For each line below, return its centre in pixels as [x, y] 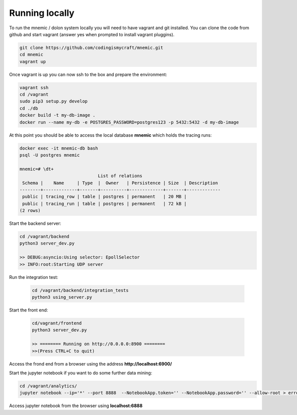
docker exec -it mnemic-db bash [59, 148]
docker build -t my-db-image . [58, 115]
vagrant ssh [34, 87]
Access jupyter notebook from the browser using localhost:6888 [76, 406]
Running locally [42, 13]
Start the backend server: [35, 223]
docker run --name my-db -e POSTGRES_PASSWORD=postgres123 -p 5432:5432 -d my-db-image [129, 122]
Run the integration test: [34, 277]
